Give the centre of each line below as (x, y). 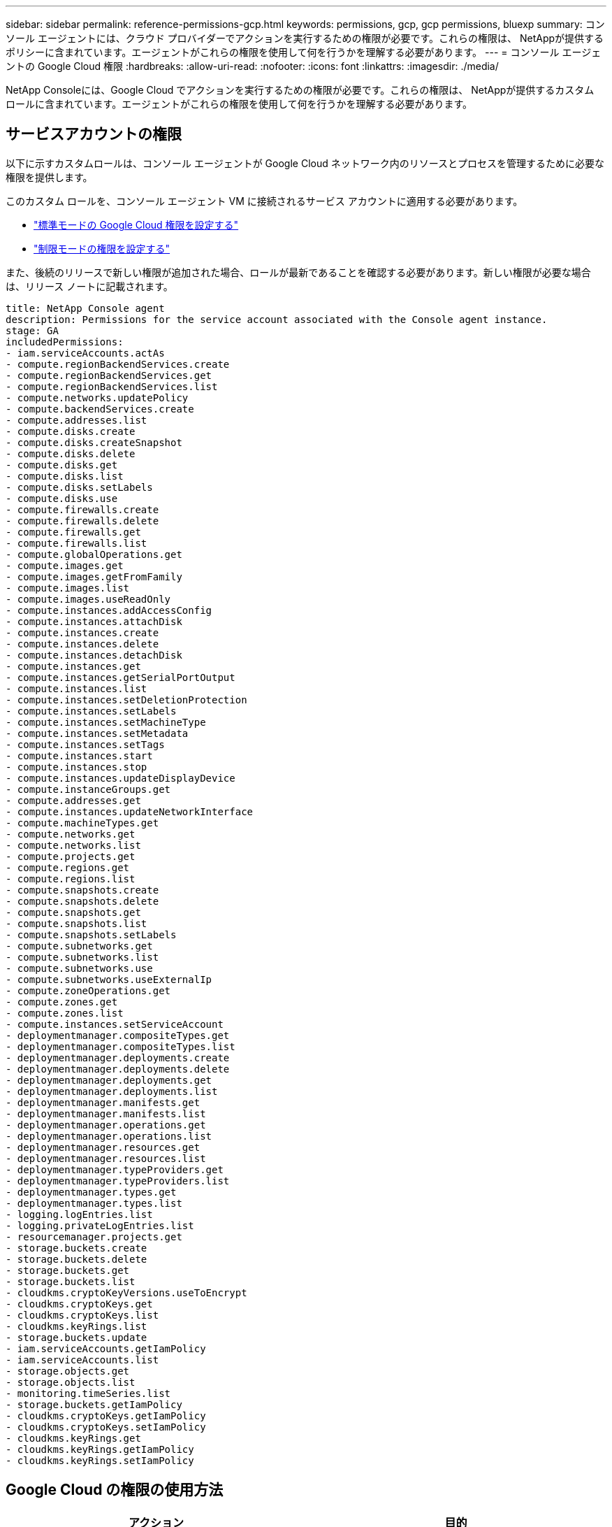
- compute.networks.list (73, 845)
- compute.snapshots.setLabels (91, 934)
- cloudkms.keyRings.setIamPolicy (100, 1460)
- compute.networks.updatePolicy (97, 397)
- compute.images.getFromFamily (94, 576)
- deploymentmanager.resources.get (103, 1147)
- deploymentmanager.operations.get (106, 1125)
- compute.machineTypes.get (82, 823)
